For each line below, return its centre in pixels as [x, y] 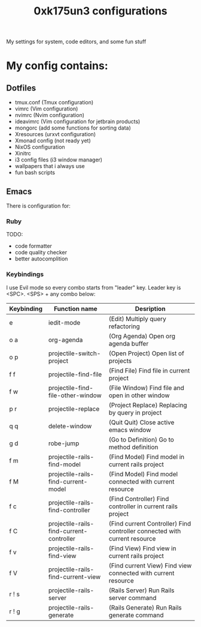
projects [120, 361]
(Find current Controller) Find [150, 523]
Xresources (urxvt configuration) [55, 134]
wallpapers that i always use [50, 166]
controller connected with [145, 531]
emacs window [130, 430]
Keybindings [25, 274]
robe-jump [64, 443]
